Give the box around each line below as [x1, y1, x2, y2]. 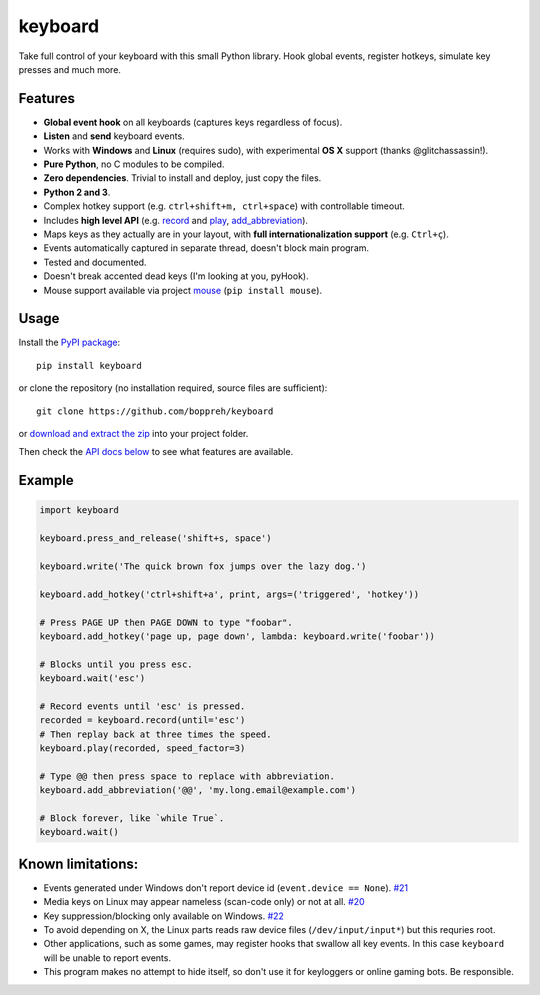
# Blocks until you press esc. [39, 658, 194, 670]
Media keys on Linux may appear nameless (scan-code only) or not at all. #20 [43, 896, 365, 908]
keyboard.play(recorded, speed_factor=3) [39, 743, 246, 754]
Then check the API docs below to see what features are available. [18, 446, 294, 458]
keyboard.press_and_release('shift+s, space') [39, 533, 272, 544]
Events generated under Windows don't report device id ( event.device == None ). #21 [43, 881, 409, 894]
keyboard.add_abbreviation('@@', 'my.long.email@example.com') [39, 785, 357, 796]
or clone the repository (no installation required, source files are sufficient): [18, 382, 328, 394]
